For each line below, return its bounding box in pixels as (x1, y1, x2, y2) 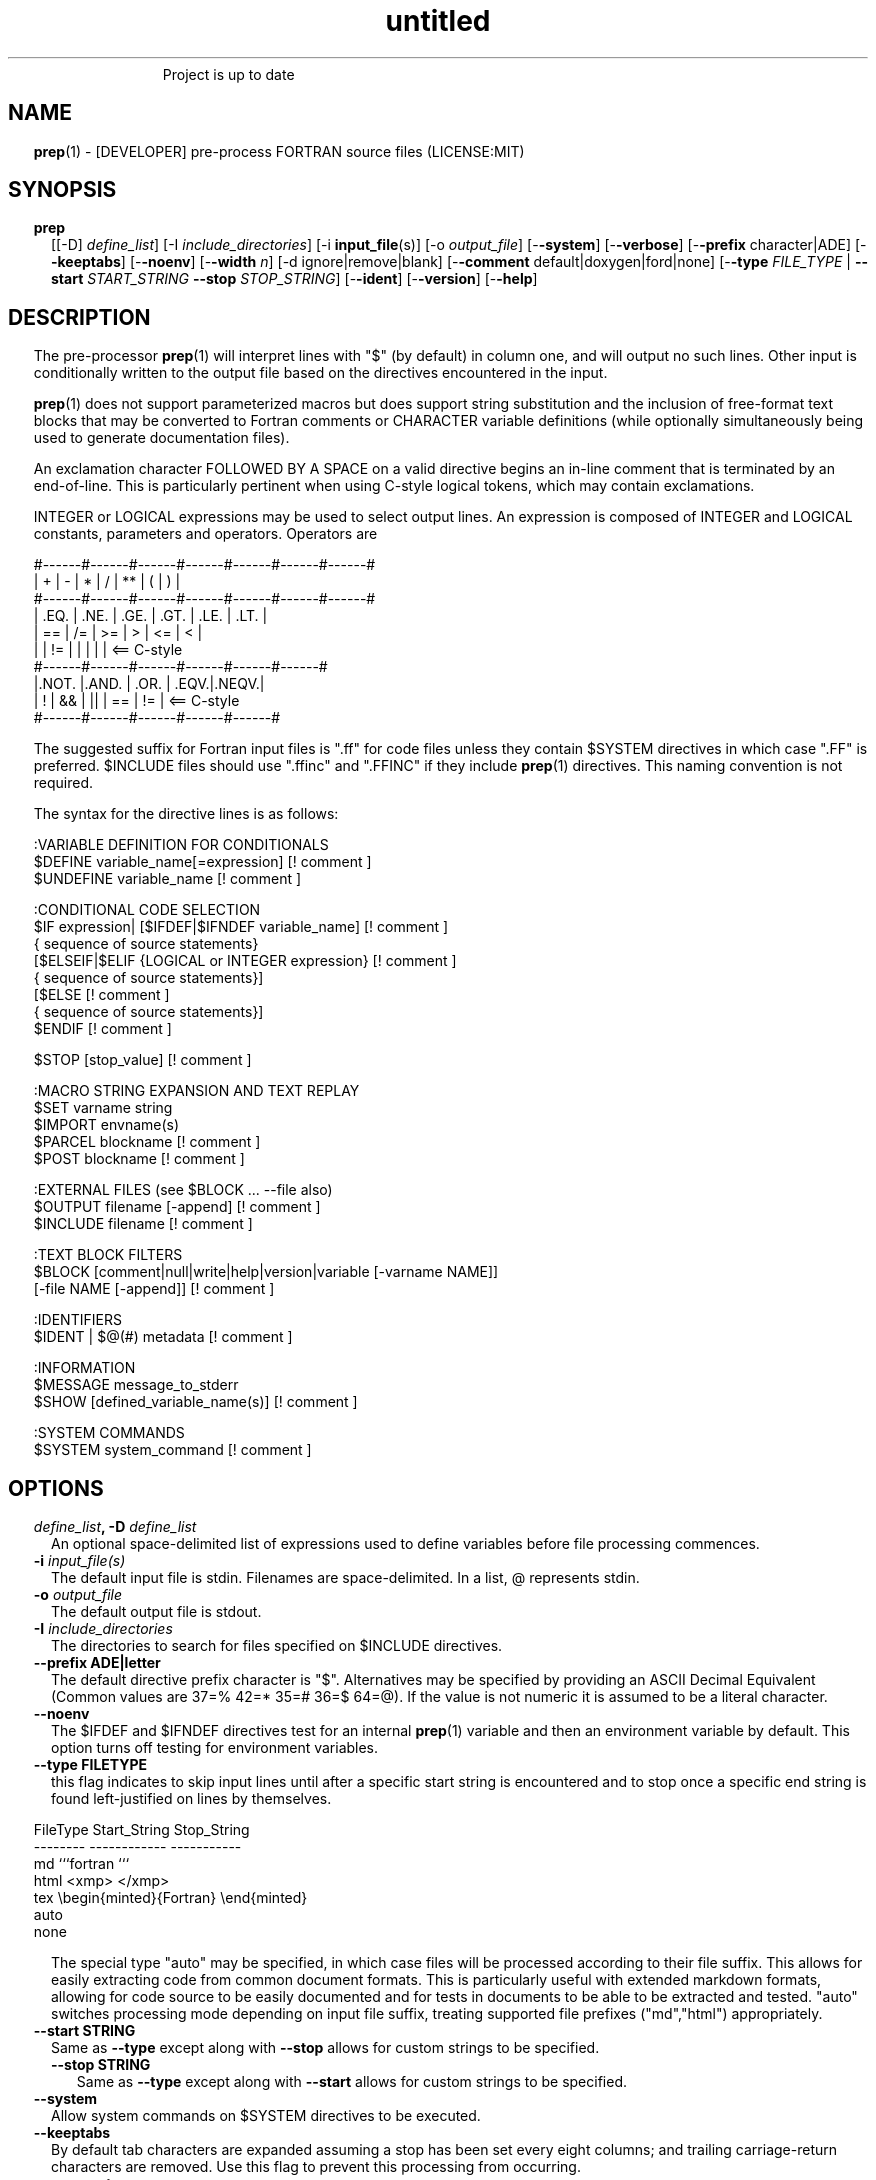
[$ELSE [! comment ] (33, 986, 170, 1004)
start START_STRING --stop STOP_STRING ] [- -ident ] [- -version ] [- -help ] (51, 270, 538, 288)
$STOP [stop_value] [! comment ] (33, 1051, 252, 1069)
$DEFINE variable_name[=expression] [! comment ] (33, 853, 372, 871)
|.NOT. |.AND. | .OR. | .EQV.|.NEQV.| (33, 675, 265, 693)
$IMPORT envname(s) (33, 1116, 180, 1134)
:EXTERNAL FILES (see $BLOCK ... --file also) (33, 1181, 333, 1199)
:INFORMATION (33, 1359, 136, 1377)
